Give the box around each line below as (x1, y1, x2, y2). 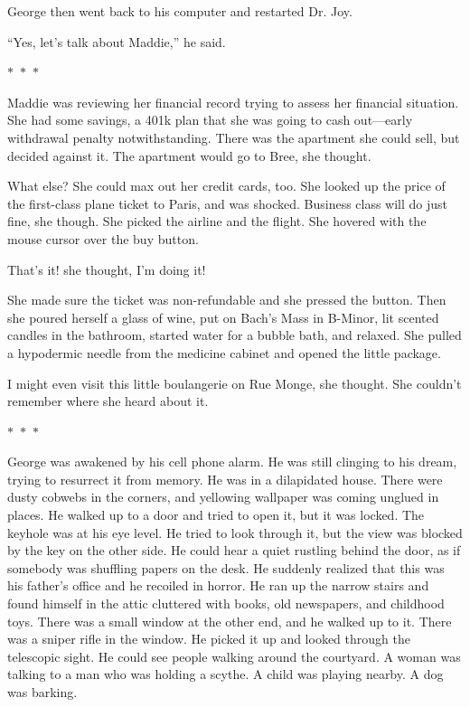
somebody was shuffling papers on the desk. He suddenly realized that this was (7, 558, 445, 577)
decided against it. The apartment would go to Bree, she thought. (7, 146, 371, 165)
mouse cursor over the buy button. (7, 229, 199, 248)
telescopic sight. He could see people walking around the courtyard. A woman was (7, 646, 461, 665)
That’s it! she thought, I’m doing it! (7, 259, 206, 278)
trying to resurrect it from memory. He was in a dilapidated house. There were (7, 469, 443, 488)
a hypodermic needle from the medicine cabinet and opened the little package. (7, 343, 441, 362)
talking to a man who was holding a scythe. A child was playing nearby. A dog (7, 665, 444, 683)
